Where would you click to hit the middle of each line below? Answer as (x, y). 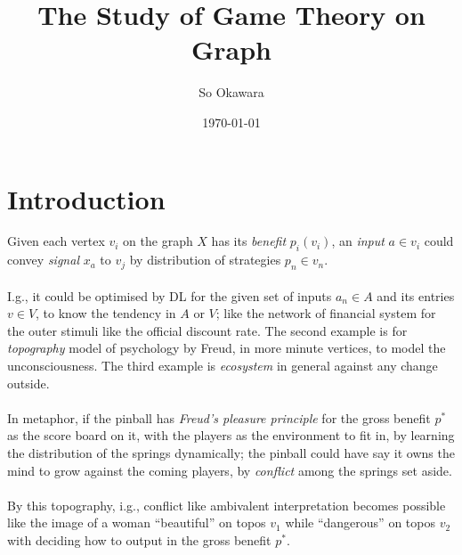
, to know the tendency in (106, 313)
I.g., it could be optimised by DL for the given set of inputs (170, 295)
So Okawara (231, 92)
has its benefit (249, 241)
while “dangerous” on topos (360, 522)
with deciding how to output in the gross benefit (139, 539)
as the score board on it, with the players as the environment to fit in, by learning (231, 435)
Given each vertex (56, 241)
